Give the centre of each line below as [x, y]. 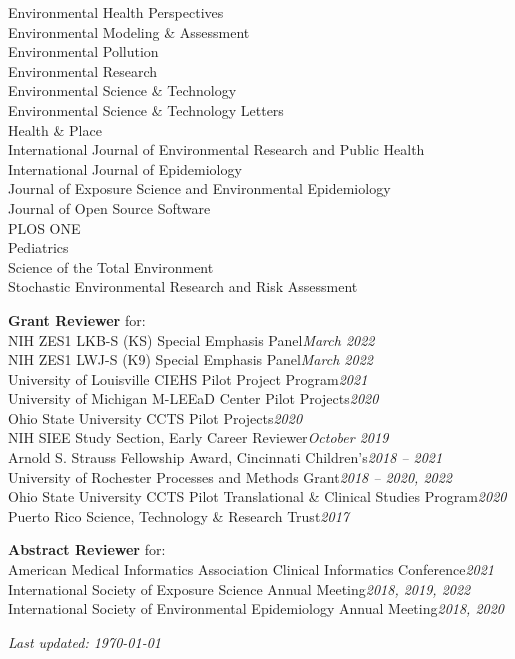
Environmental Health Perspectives [116, 12]
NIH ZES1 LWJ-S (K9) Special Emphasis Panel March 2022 [190, 359]
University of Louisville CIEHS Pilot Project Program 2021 [188, 378]
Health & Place [55, 129]
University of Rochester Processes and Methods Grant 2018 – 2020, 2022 [230, 476]
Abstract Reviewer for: [87, 549]
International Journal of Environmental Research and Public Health [216, 149]
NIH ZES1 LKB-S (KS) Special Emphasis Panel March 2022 [191, 339]
